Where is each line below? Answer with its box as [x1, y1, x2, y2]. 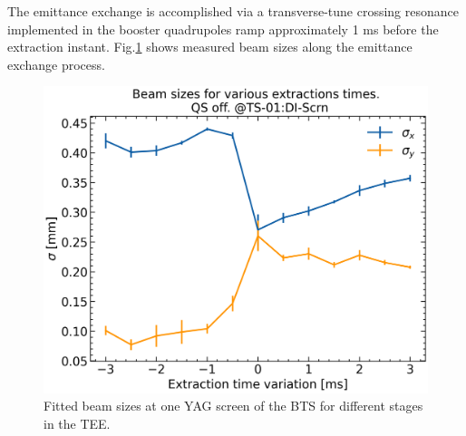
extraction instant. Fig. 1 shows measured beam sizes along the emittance [7, 37, 413, 56]
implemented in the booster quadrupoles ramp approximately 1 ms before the [7, 19, 439, 38]
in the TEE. [44, 413, 111, 432]
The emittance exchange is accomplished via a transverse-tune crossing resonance [7, 2, 460, 20]
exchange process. [7, 54, 105, 73]
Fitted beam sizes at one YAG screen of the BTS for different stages [44, 396, 423, 415]
